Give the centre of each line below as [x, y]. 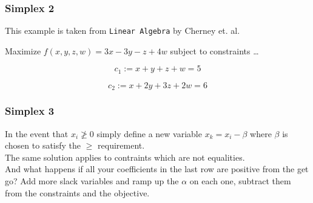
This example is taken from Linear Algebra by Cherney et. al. [123, 31]
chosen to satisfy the [43, 145]
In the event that [37, 133]
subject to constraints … [214, 50]
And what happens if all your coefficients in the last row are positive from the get [157, 169]
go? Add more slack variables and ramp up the [92, 180]
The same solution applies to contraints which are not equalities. [125, 157]
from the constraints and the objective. [77, 192]
